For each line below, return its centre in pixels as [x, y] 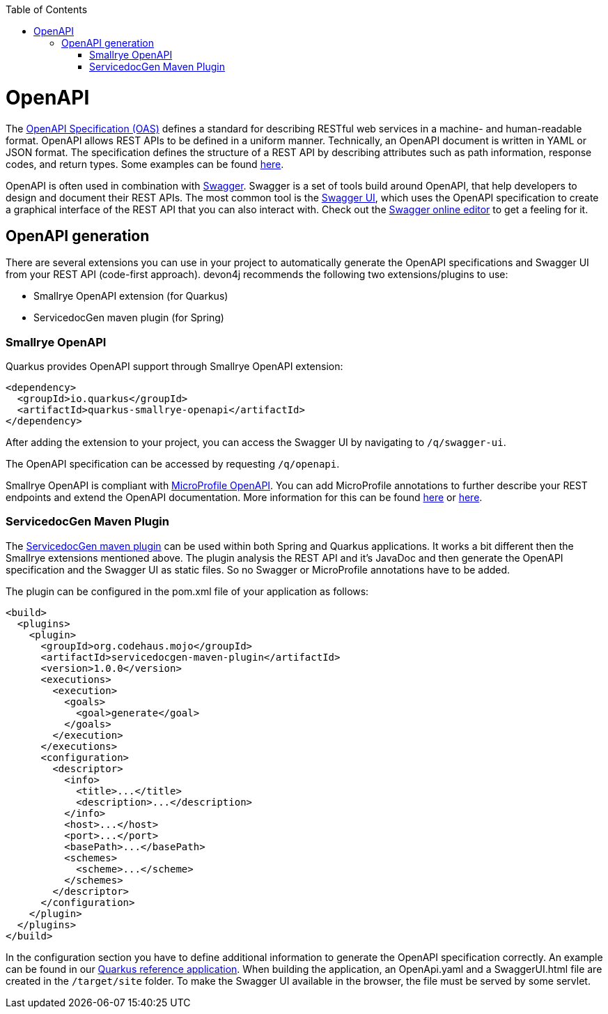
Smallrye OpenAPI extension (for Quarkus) [131, 296]
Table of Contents [47, 9]
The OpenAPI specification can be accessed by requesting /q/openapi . [173, 464]
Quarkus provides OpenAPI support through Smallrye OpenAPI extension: [174, 367]
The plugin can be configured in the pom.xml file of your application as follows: [187, 591]
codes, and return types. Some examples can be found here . [145, 164]
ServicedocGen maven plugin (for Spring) [129, 318]
